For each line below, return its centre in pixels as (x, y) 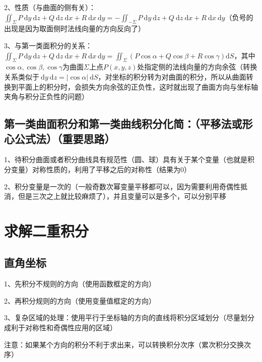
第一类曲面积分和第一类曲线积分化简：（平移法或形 (128, 124)
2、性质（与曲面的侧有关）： (50, 7)
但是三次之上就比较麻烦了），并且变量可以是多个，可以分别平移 (122, 196)
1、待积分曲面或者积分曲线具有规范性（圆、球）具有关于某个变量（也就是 (126, 159)
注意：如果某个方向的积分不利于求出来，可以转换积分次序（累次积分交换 (124, 344)
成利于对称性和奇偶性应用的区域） (60, 328)
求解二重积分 (47, 230)
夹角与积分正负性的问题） (46, 96)
